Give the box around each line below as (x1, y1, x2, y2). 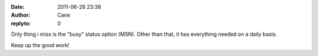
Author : (11, 12, 31, 19)
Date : (11, 4, 25, 10)
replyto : (11, 19, 31, 27)
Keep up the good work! (11, 41, 70, 48)
